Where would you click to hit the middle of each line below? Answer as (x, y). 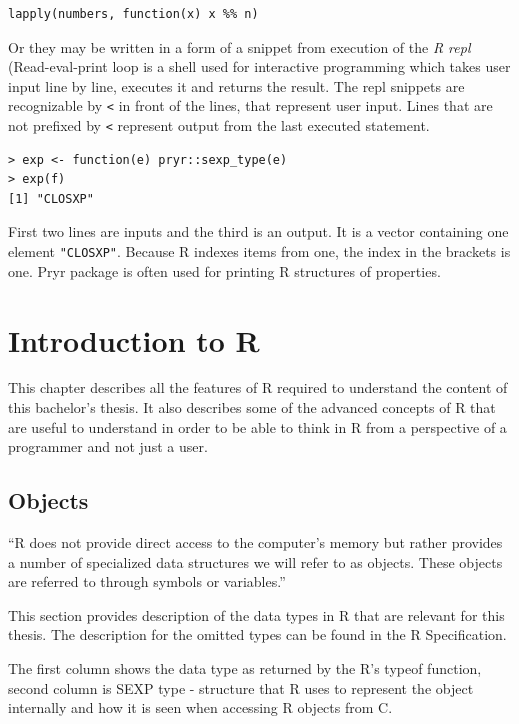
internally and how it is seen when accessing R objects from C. (200, 707)
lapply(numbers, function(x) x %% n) (133, 14)
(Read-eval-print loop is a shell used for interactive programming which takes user (259, 66)
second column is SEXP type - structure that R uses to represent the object (241, 687)
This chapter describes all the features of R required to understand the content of (258, 387)
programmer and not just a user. (108, 446)
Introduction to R (134, 339)
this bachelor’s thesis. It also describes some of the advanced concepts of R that (252, 407)
